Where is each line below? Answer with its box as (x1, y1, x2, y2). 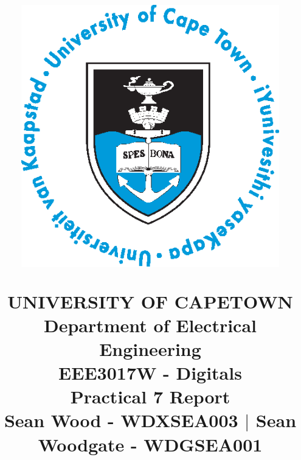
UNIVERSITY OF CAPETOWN (7, 288, 293, 313)
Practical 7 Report (70, 384, 230, 409)
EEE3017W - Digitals (58, 360, 242, 385)
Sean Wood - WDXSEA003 (4, 408, 238, 433)
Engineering (99, 336, 201, 361)
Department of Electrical (43, 312, 257, 337)
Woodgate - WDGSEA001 (38, 431, 263, 456)
